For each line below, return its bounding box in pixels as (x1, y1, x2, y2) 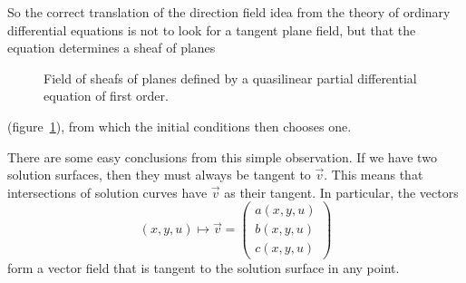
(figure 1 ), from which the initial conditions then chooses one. (7, 116, 352, 135)
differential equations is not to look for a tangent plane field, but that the (7, 20, 416, 39)
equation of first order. (44, 86, 169, 105)
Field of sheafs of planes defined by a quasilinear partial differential (44, 68, 417, 87)
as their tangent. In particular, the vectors (224, 182, 459, 201)
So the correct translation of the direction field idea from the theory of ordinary (7, 3, 451, 21)
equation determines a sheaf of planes (7, 38, 216, 57)
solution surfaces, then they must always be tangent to (7, 165, 311, 184)
